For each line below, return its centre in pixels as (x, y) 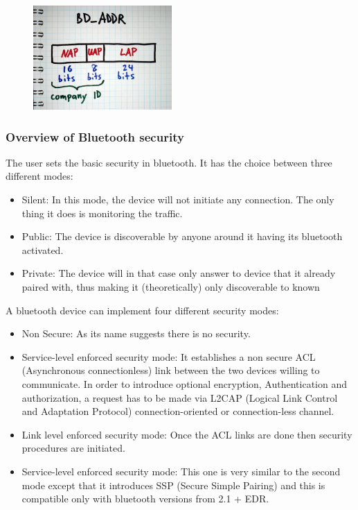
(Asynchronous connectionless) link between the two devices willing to (171, 370)
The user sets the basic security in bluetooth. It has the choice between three (169, 162)
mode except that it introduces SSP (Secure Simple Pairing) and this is (173, 485)
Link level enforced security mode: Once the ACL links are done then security (187, 434)
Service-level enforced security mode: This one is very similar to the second (181, 471)
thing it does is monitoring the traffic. (102, 213)
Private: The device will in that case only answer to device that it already (179, 273)
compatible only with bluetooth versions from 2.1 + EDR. (145, 499)
